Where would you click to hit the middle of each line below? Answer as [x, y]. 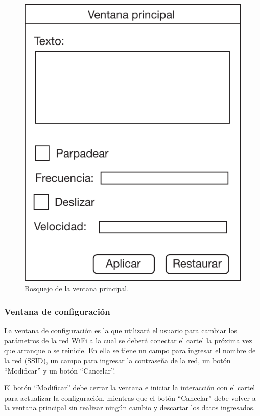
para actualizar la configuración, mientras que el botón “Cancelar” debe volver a [130, 397]
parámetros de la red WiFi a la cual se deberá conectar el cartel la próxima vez [128, 340]
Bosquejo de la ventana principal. [77, 288]
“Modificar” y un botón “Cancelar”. [60, 370]
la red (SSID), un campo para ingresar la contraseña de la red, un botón [117, 360]
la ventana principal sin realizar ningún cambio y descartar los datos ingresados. [130, 408]
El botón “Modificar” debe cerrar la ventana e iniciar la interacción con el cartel [130, 388]
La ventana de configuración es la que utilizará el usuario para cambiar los [121, 330]
